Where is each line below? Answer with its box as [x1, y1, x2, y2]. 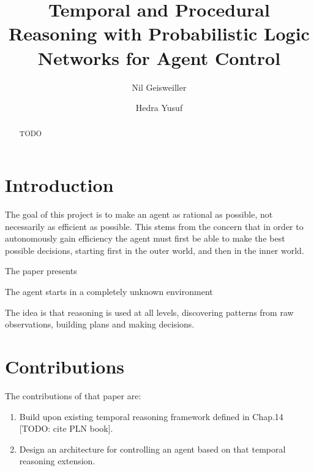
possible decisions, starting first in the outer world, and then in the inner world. [5, 243, 304, 256]
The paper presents [5, 264, 77, 277]
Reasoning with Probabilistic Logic [9, 21, 310, 46]
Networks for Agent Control [37, 45, 281, 70]
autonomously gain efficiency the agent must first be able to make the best [5, 232, 285, 245]
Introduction [5, 172, 114, 197]
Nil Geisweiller [132, 80, 187, 93]
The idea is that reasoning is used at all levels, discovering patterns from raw [5, 305, 294, 318]
